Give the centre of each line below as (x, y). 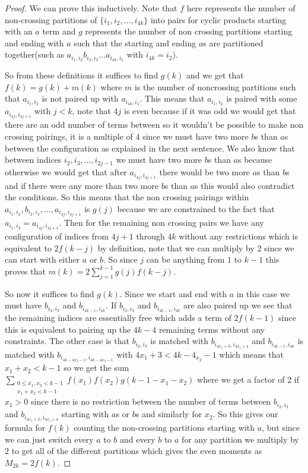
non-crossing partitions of (51, 19)
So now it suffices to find (50, 293)
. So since (120, 259)
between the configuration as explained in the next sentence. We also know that (150, 148)
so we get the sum (96, 368)
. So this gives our (245, 414)
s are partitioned (233, 42)
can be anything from (185, 259)
